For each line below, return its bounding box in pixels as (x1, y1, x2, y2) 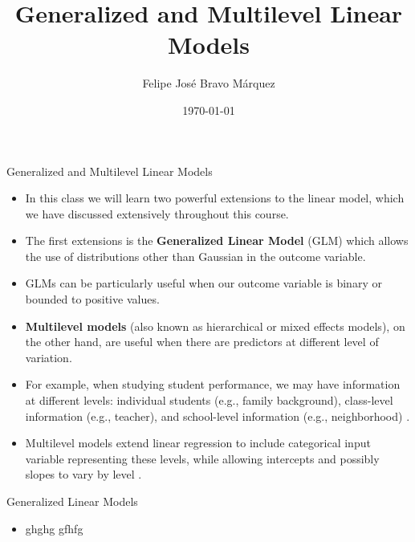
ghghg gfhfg (25, 520, 83, 536)
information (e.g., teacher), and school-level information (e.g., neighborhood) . (25, 407, 410, 424)
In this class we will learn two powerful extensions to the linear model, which (25, 189, 405, 206)
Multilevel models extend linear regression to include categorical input (25, 434, 371, 451)
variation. (25, 348, 72, 365)
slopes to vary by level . (25, 466, 142, 483)
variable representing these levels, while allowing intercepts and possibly (25, 450, 380, 467)
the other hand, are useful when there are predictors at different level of (25, 333, 379, 350)
